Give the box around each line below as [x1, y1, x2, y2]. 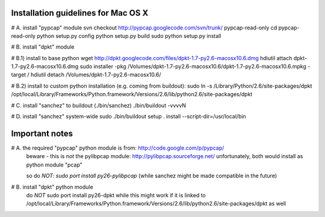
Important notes [11, 128, 73, 138]
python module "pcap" [26, 161, 82, 168]
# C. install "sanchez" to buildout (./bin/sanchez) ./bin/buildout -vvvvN [11, 102, 187, 109]
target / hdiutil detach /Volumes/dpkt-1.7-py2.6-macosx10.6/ [11, 71, 162, 78]
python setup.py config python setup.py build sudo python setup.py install [37, 32, 221, 39]
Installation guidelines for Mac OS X [11, 8, 149, 18]
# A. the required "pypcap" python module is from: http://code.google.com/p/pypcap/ [11, 144, 224, 151]
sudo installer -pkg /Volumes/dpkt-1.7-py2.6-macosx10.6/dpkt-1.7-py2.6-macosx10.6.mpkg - [79, 63, 311, 70]
